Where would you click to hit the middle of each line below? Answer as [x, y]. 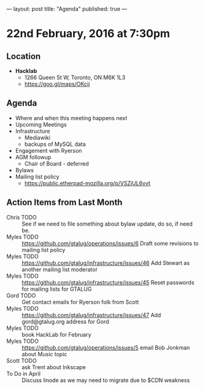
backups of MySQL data [55, 144]
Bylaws [24, 170]
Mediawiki [37, 137]
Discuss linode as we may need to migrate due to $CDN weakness [106, 380]
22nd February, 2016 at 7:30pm [88, 34]
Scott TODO [21, 361]
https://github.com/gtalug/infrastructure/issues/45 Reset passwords [108, 282]
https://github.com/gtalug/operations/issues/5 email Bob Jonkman [106, 347]
